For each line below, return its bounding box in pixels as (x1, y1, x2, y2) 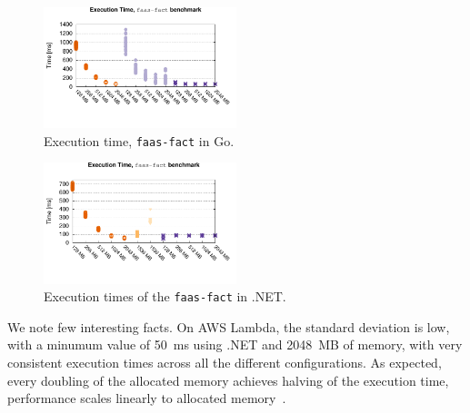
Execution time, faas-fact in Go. (44, 131, 235, 150)
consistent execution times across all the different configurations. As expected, (7, 352, 442, 371)
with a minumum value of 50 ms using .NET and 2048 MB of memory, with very (7, 335, 463, 354)
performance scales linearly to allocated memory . (7, 388, 286, 408)
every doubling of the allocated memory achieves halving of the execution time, (7, 370, 449, 389)
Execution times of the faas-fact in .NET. (44, 287, 286, 306)
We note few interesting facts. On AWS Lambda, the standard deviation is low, (7, 317, 450, 336)
